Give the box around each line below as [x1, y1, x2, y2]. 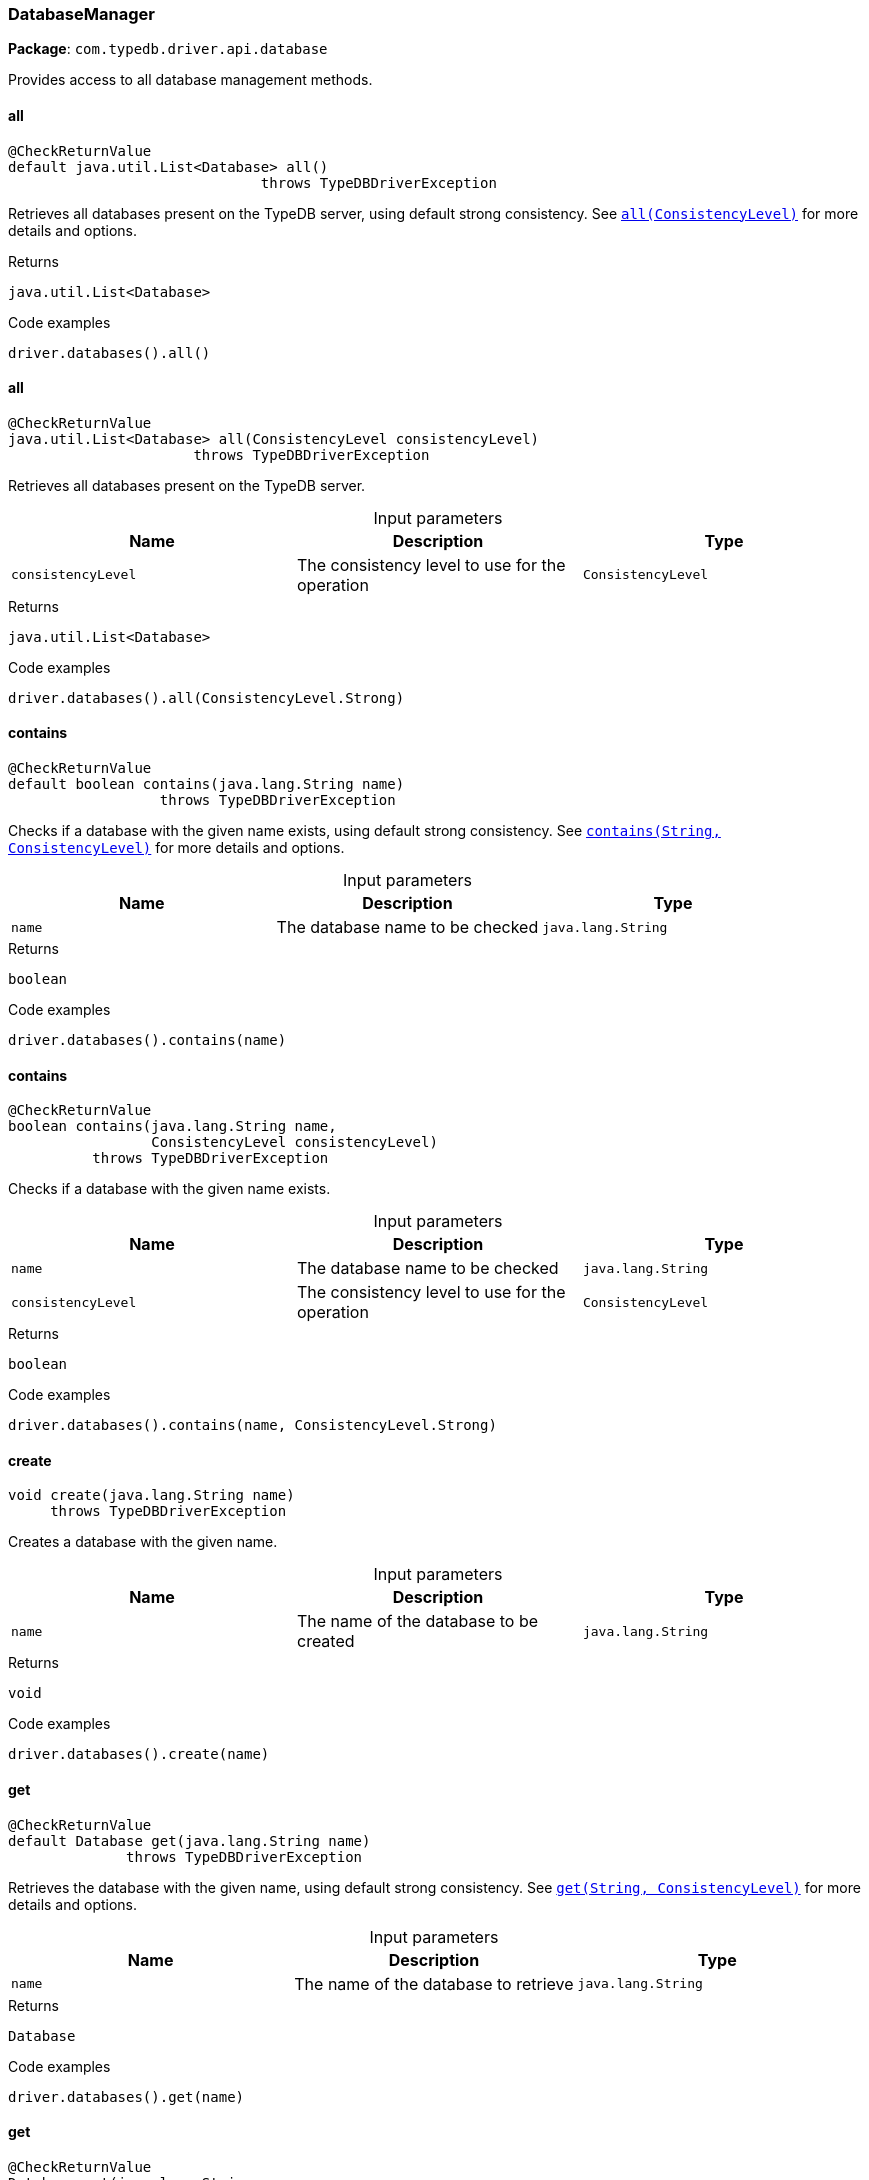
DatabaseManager [8, 4, 155, 24]
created [296, 1631, 355, 1652]
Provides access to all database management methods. [8, 71, 373, 89]
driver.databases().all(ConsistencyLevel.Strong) [8, 689, 405, 706]
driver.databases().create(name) [8, 1746, 270, 1763]
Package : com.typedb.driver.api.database [8, 40, 328, 58]
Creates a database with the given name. [8, 1533, 278, 1551]
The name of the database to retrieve [294, 1973, 574, 1994]
